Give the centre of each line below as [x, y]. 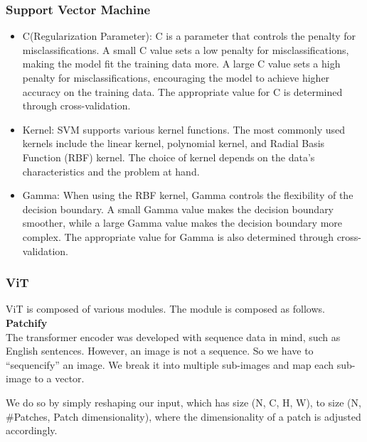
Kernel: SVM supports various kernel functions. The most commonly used [184, 129]
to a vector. [59, 378]
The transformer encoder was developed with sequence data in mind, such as [173, 336]
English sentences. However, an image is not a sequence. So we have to [160, 351]
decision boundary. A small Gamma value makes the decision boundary [178, 209]
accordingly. [32, 430]
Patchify [27, 322]
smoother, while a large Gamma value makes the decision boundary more [182, 223]
